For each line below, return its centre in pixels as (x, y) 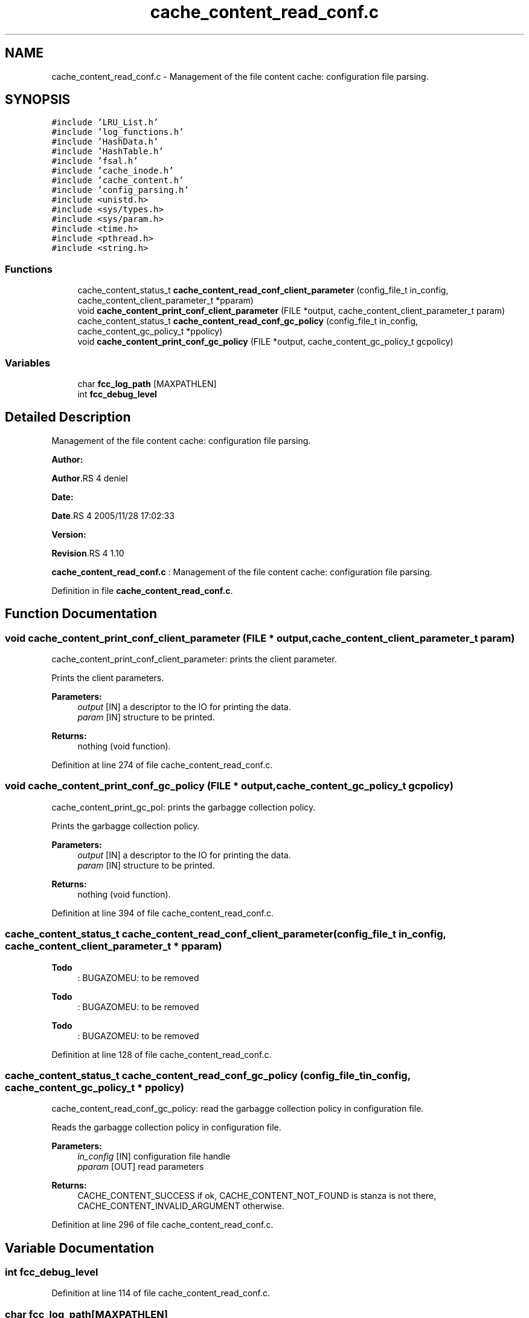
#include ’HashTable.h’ (107, 152)
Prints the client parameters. (108, 678)
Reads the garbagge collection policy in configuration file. (166, 1127)
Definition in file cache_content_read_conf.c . (142, 590)
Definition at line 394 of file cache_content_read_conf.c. (162, 913)
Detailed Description (68, 417)
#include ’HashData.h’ (105, 142)
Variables (28, 363)
